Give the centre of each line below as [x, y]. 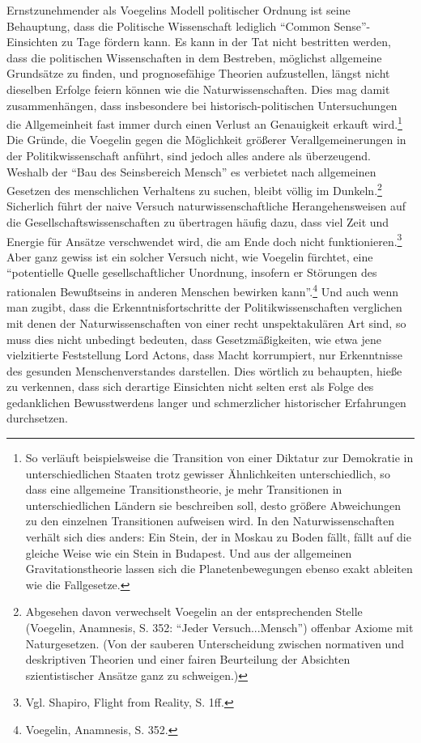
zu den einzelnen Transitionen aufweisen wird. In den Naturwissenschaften [210, 521]
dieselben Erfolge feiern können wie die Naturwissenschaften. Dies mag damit [198, 89]
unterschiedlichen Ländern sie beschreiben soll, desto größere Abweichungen [213, 505]
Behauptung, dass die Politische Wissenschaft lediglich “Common [168, 25]
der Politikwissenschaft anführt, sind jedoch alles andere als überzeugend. [189, 155]
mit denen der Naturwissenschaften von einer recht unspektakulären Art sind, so [206, 323]
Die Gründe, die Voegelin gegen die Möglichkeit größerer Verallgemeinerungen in [206, 140]
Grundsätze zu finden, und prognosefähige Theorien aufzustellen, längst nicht [198, 73]
